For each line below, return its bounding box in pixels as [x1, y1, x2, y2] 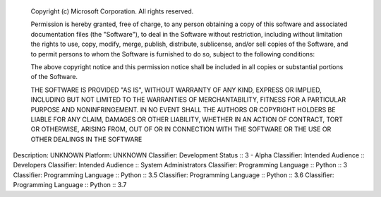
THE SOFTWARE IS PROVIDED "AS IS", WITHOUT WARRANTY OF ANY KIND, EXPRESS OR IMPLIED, [30, 85, 322, 94]
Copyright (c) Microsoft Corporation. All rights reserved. [30, 7, 194, 16]
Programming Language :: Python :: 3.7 [13, 181, 127, 189]
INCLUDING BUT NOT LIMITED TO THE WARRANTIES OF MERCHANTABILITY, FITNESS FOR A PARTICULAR [30, 95, 346, 104]
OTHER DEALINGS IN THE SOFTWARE [30, 135, 143, 143]
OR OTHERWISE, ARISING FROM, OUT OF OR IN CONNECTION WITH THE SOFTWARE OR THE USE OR [30, 125, 332, 133]
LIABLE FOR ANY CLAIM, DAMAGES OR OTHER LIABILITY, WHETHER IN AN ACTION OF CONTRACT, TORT [30, 115, 344, 124]
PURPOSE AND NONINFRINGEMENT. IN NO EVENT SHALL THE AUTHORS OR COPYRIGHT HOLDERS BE [30, 105, 336, 114]
